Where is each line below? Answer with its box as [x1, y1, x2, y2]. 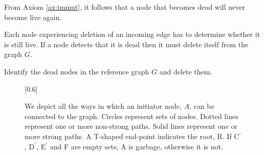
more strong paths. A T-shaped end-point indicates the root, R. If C [25, 130, 239, 141]
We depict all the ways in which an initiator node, [25, 101, 182, 111]
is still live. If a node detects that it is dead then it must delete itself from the [4, 38, 249, 49]
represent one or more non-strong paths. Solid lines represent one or [25, 121, 238, 131]
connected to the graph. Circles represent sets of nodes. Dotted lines [25, 110, 238, 121]
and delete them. [159, 66, 212, 76]
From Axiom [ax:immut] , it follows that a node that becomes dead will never [4, 2, 245, 12]
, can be [189, 101, 214, 111]
